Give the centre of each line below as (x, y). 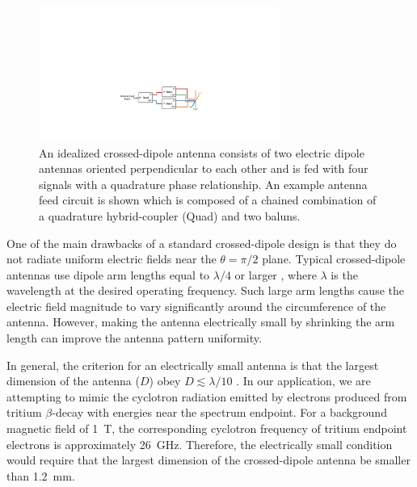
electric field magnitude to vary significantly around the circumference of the (196, 306)
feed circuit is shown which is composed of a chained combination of (208, 200)
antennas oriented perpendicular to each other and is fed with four (204, 168)
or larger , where (276, 274)
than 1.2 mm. (41, 475)
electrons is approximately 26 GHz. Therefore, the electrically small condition (200, 444)
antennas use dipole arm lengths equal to (108, 274)
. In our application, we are (303, 381)
